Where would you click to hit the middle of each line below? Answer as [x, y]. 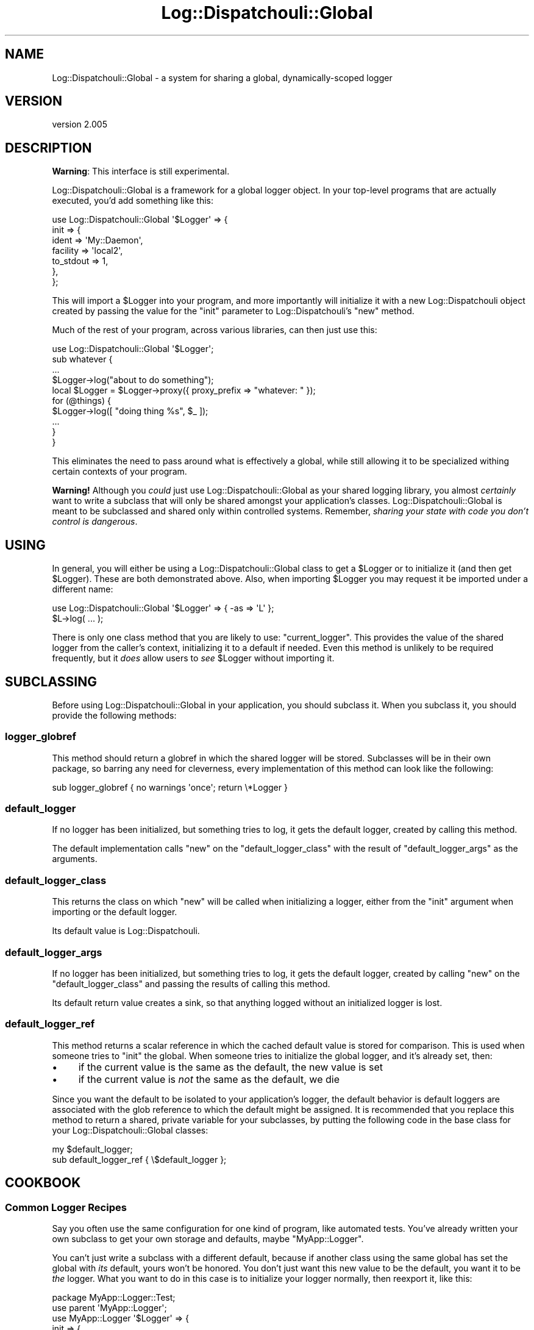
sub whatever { [82, 359]
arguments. [75, 859]
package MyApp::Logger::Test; [114, 1297]
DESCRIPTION [48, 148]
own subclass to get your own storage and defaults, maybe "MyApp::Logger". [208, 1238]
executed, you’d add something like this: [133, 201]
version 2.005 [80, 124]
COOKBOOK [43, 1183]
